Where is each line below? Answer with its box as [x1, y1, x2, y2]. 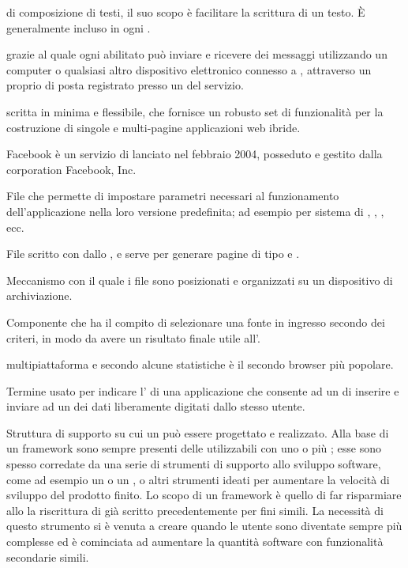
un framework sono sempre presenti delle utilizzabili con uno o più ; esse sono [6, 440, 382, 456]
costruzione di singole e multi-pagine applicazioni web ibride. [6, 119, 301, 135]
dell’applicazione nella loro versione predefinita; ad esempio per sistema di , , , [6, 203, 384, 219]
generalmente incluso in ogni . [6, 19, 151, 36]
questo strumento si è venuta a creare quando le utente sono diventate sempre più [6, 517, 402, 534]
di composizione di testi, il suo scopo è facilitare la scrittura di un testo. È [6, 4, 365, 20]
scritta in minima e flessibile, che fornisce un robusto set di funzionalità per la [6, 103, 384, 119]
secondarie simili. [6, 548, 89, 565]
